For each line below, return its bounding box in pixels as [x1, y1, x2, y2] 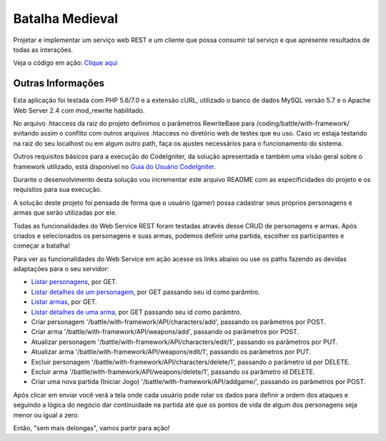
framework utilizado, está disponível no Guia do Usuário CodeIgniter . [13, 162, 216, 171]
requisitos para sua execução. [13, 186, 102, 194]
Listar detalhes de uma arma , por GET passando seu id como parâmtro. [31, 308, 242, 316]
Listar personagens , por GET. [31, 278, 118, 286]
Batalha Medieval [13, 11, 118, 26]
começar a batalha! [13, 241, 71, 250]
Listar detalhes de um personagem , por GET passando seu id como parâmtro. [31, 288, 260, 296]
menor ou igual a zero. [13, 410, 80, 419]
